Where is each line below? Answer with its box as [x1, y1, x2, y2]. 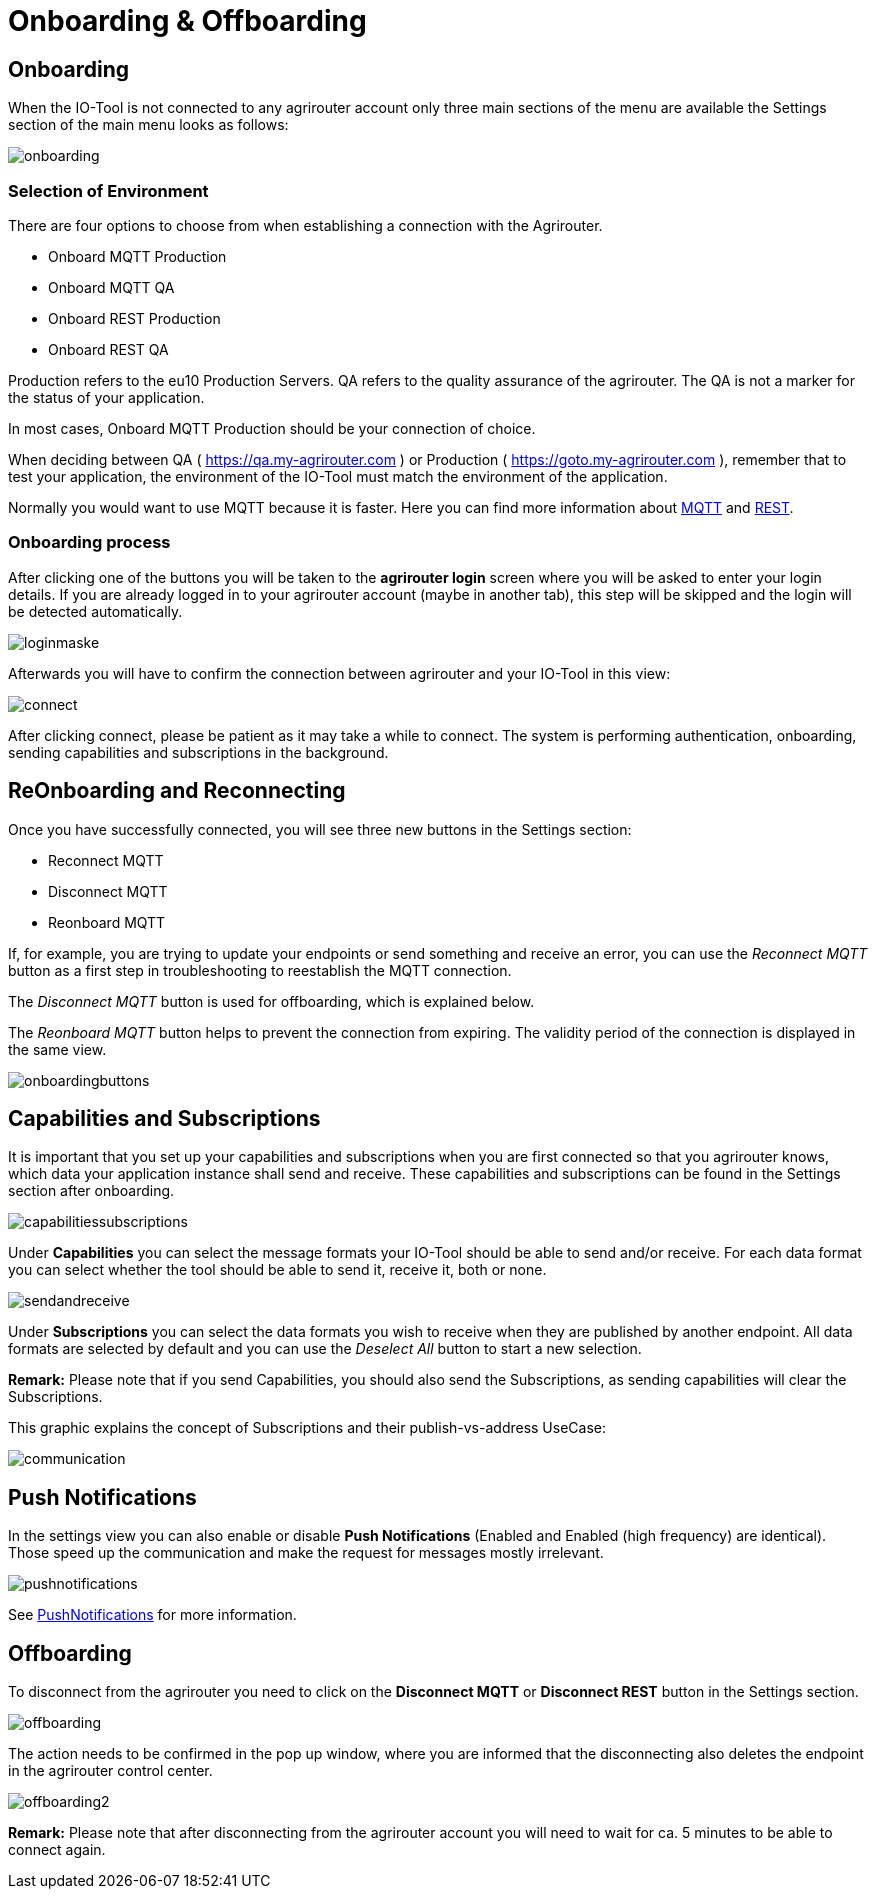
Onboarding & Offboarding [8, 4, 367, 38]
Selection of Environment [8, 180, 209, 201]
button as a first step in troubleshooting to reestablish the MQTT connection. [8, 961, 512, 979]
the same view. [8, 1040, 107, 1058]
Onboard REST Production [48, 309, 221, 327]
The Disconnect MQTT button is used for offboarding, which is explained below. [8, 992, 535, 1010]
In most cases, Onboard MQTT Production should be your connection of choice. [8, 419, 536, 437]
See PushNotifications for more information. [8, 1606, 297, 1624]
